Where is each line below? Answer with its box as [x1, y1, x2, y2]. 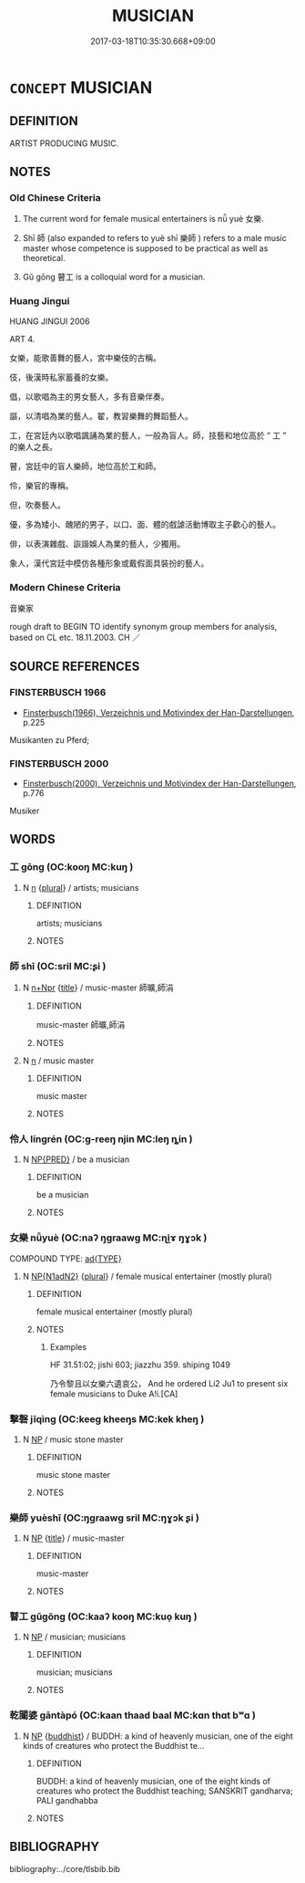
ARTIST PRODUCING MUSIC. [9, 138, 119, 149]
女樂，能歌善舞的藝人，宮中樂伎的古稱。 [9, 352, 161, 363]
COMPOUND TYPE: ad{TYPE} [9, 1252, 122, 1264]
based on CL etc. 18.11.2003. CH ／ [9, 632, 141, 643]
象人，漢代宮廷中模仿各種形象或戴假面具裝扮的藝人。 [9, 558, 209, 569]
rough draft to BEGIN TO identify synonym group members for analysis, [9, 622, 278, 633]
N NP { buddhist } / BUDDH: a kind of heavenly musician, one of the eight [22, 1731, 294, 1742]
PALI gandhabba [36, 1794, 98, 1805]
